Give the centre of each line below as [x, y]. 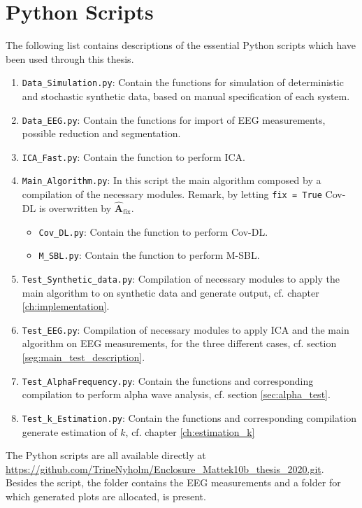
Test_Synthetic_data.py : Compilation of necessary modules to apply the [181, 278]
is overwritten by [75, 208]
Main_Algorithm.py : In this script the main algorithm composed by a [172, 180]
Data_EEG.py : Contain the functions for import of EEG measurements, [174, 119]
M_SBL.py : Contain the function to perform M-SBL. [149, 255]
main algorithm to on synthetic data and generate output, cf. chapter [171, 292]
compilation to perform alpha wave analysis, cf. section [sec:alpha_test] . [176, 394]
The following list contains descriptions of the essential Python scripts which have [181, 45]
